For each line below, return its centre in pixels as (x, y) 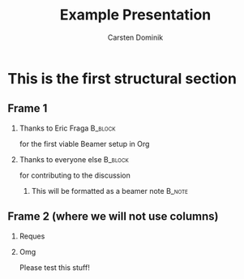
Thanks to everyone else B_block (74, 159)
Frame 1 (28, 108)
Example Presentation (135, 15)
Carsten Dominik (135, 37)
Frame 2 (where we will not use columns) (113, 217)
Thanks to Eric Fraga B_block (67, 128)
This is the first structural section (122, 78)
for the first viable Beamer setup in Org (84, 144)
